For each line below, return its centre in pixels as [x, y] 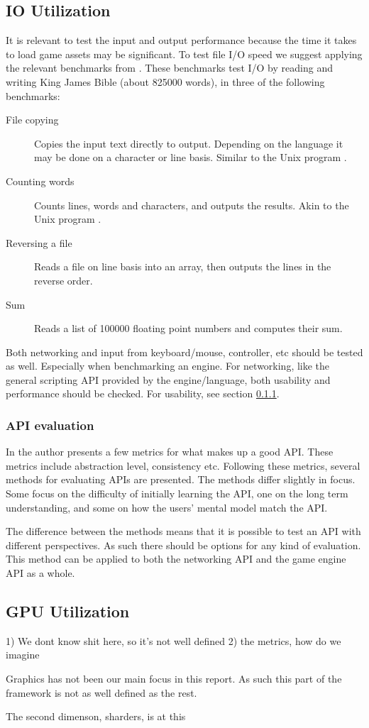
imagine [23, 655]
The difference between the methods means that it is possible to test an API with [183, 531]
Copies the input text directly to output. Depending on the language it [189, 143]
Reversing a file [39, 242]
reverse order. [64, 280]
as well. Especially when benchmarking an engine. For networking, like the [168, 366]
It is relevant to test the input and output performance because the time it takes [181, 40]
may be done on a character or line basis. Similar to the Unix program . [191, 157]
